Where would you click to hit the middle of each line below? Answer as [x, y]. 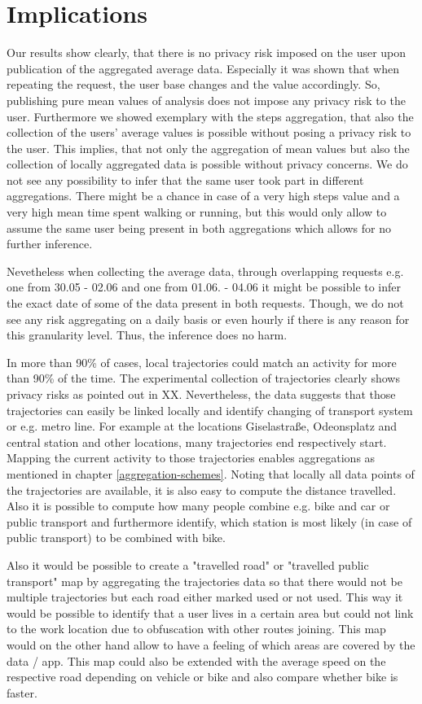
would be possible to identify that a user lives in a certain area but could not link [210, 612]
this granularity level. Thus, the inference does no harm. [147, 335]
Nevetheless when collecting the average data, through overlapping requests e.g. [205, 271]
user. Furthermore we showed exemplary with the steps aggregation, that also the [210, 116]
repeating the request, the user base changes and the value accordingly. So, [193, 84]
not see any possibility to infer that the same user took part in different [185, 179]
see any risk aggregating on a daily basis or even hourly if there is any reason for [208, 319]
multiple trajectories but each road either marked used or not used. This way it [205, 597]
